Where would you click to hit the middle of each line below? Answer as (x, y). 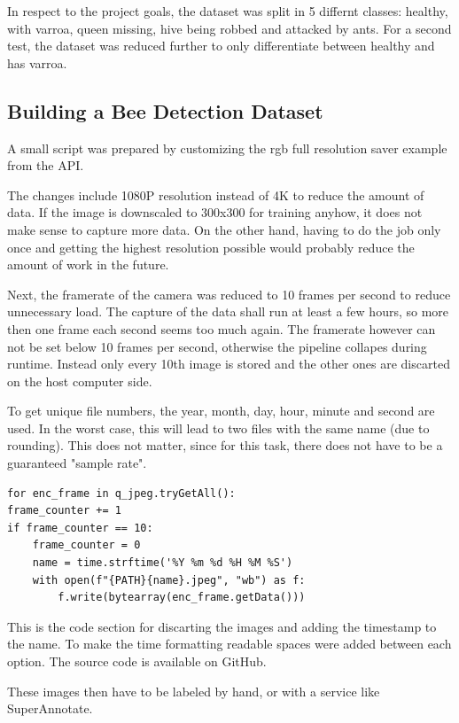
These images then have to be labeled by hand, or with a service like (194, 691)
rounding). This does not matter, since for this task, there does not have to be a (225, 445)
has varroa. (37, 62)
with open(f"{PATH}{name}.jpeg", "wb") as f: (169, 580)
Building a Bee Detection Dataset (165, 110)
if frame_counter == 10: (80, 528)
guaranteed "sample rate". (77, 463)
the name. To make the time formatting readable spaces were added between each (229, 644)
